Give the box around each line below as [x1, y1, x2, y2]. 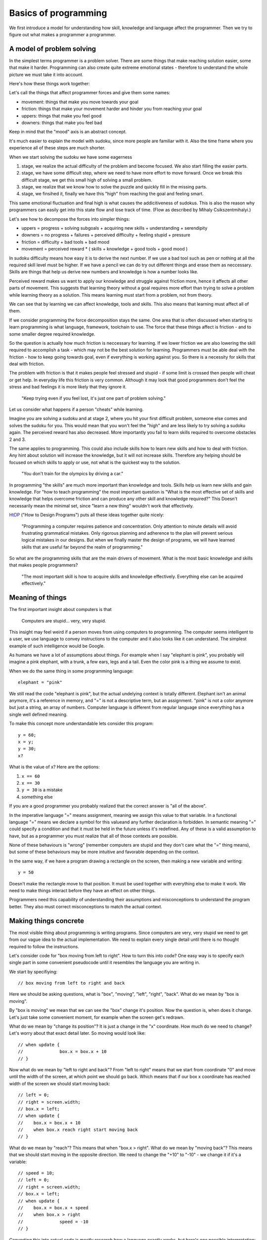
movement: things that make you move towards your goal [21, 99, 138, 105]
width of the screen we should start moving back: [9, 1080, 111, 1086]
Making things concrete [9, 917, 84, 925]
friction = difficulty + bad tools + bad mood [21, 239, 110, 245]
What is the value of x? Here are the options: [9, 764, 100, 770]
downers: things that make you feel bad [21, 120, 102, 125]
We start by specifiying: [9, 969, 58, 975]
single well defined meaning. [9, 711, 68, 717]
